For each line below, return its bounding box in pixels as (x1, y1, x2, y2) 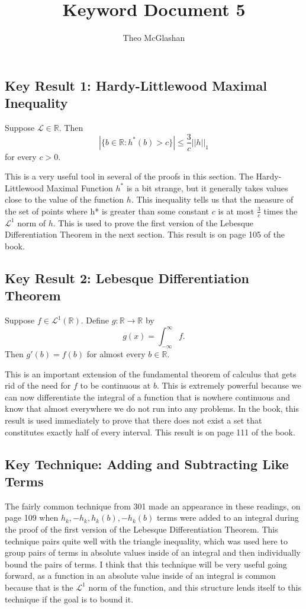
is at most (218, 204, 255, 217)
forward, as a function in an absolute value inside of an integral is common (5, 569, 276, 582)
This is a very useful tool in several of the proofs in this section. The (5, 170, 253, 182)
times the (263, 204, 298, 217)
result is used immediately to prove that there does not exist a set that (5, 414, 262, 427)
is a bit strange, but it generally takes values (126, 181, 288, 194)
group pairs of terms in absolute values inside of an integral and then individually (5, 546, 301, 559)
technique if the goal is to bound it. (5, 592, 134, 605)
